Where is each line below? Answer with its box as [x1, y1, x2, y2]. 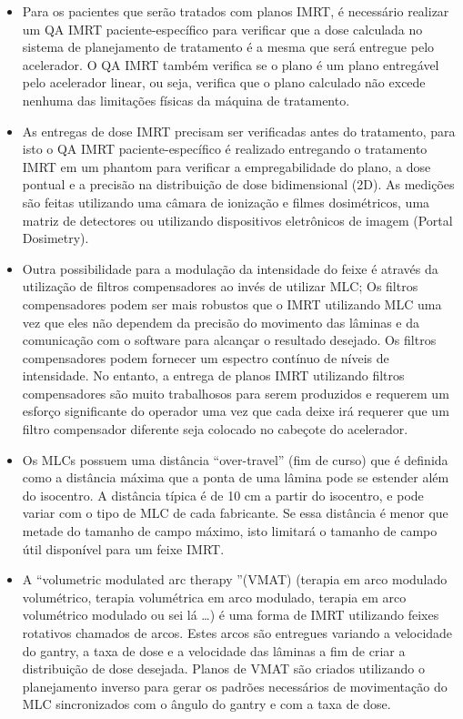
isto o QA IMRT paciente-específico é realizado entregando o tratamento [22, 139, 428, 158]
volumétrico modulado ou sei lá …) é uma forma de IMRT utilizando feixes [22, 605, 439, 624]
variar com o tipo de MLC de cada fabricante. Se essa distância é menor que [22, 503, 448, 522]
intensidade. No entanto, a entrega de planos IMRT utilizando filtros [22, 366, 405, 385]
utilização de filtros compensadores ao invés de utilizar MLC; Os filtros [22, 277, 418, 296]
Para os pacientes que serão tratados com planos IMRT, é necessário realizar [22, 2, 449, 20]
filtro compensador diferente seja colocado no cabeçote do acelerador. [22, 420, 408, 439]
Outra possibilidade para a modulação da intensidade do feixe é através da [22, 258, 438, 278]
